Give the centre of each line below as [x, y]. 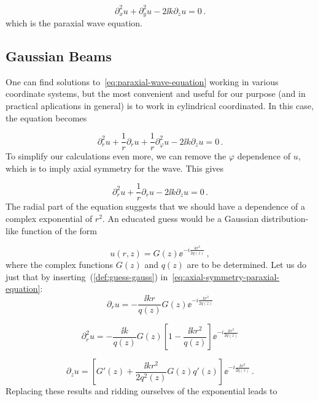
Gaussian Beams [59, 55]
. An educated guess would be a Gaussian [180, 219]
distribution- [285, 219]
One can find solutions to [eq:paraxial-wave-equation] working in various [142, 81]
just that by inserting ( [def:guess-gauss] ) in [87, 276]
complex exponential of [49, 219]
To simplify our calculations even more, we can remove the [116, 156]
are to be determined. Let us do [246, 265]
